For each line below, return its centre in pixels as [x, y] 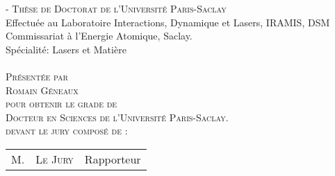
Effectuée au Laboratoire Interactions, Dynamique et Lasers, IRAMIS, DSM [168, 22]
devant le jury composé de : [67, 131]
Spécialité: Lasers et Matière [66, 49]
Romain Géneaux [42, 90]
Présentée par [37, 76]
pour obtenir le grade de [62, 104]
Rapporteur [113, 159]
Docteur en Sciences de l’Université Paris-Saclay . [117, 117]
